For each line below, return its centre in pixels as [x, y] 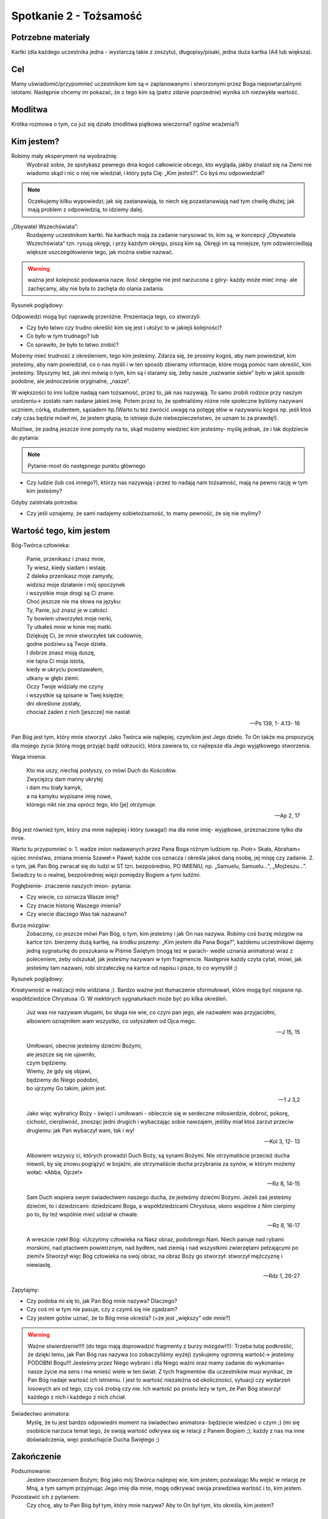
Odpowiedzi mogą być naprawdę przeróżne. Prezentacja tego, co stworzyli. [106, 317]
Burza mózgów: [31, 925]
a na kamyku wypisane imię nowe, [69, 796]
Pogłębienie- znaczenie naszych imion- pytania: [71, 886]
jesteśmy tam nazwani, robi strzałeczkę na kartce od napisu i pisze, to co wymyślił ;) [132, 968]
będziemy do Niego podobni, [63, 1080]
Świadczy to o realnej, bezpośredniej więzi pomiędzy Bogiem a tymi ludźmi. [106, 874]
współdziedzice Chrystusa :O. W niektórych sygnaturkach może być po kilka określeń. [119, 998]
